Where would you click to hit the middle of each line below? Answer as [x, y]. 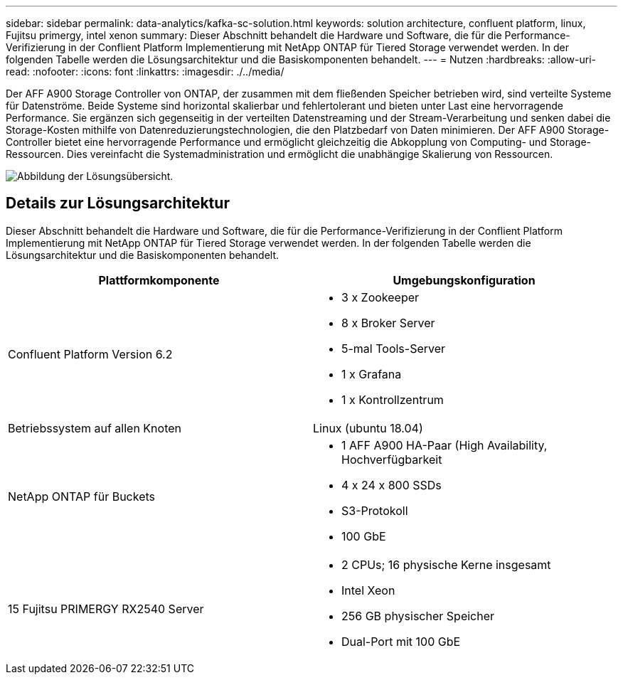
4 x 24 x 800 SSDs [392, 485]
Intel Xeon [368, 590]
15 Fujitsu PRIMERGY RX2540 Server [106, 609]
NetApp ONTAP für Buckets [82, 496]
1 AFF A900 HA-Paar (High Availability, [444, 445]
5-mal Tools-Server [394, 348]
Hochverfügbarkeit [392, 459]
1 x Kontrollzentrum [393, 399]
